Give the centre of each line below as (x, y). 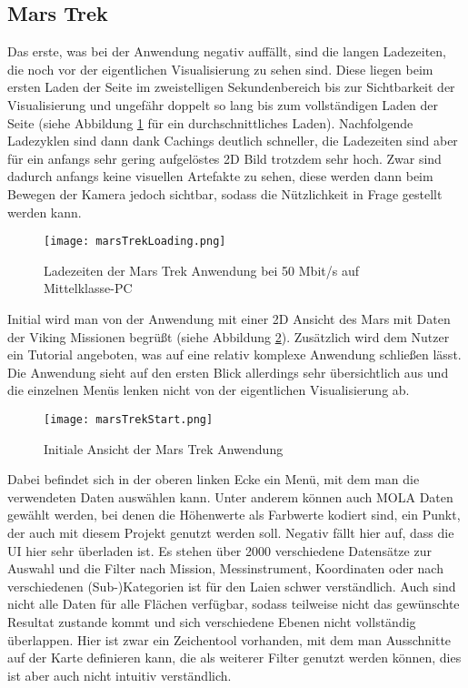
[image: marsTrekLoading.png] (135, 242)
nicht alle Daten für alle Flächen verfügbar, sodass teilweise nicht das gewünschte (234, 604)
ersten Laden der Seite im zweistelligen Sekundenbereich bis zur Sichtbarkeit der (231, 87)
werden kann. (45, 212)
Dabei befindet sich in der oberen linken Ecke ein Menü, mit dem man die (214, 479)
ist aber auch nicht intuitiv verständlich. (119, 675)
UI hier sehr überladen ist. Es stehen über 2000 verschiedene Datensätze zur (219, 550)
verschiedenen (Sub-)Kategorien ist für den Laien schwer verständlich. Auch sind (232, 586)
